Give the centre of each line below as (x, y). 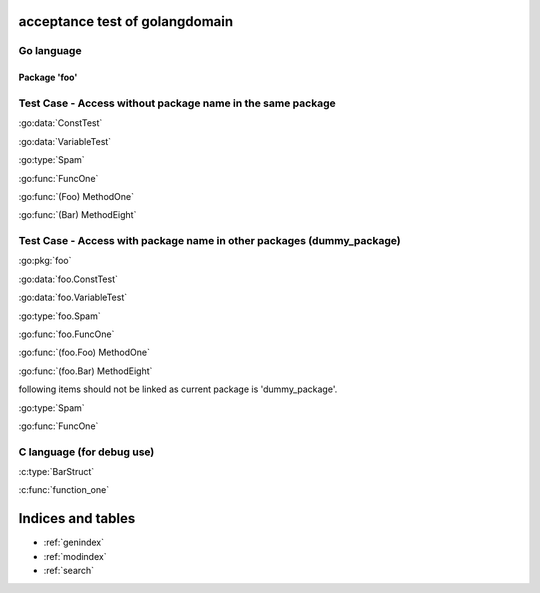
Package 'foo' (48, 77)
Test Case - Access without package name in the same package (177, 103)
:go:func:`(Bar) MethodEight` (77, 215)
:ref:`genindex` (74, 542)
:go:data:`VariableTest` (65, 141)
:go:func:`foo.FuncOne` (66, 334)
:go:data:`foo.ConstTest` (68, 279)
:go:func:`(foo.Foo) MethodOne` (84, 352)
